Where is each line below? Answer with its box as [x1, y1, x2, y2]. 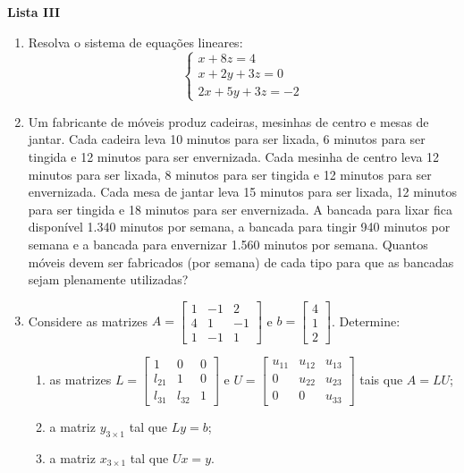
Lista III [7, 3, 61, 21]
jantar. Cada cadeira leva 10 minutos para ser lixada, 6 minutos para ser [28, 130, 426, 148]
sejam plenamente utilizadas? [28, 270, 189, 289]
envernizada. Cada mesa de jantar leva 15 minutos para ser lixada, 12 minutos [28, 182, 457, 201]
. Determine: [332, 311, 401, 330]
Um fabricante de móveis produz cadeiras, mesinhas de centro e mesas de [28, 112, 429, 131]
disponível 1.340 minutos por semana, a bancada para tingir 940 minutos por [28, 217, 451, 236]
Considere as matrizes [28, 311, 148, 330]
